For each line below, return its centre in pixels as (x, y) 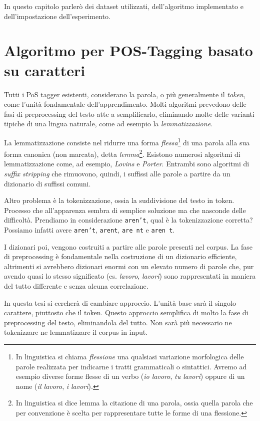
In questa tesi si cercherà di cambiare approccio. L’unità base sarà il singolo (120, 302)
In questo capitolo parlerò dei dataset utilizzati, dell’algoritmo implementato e (124, 6)
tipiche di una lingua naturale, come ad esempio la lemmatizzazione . (108, 124)
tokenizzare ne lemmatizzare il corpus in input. (76, 332)
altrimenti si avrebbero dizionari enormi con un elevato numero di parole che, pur (129, 266)
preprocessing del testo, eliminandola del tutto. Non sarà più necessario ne (118, 322)
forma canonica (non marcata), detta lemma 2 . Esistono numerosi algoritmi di (122, 153)
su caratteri (45, 70)
